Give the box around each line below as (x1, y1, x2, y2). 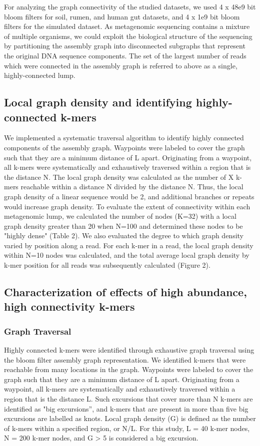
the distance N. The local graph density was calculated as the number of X (4, 171, 234, 182)
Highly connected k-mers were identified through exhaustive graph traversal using (4, 345, 254, 355)
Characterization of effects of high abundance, (4, 284, 247, 300)
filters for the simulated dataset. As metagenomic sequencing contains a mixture (4, 21, 250, 31)
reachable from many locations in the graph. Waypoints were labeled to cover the (4, 364, 253, 375)
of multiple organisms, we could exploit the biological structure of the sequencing (4, 30, 252, 41)
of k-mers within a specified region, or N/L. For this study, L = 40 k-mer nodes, (4, 423, 250, 433)
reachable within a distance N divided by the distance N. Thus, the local (20, 181, 243, 192)
